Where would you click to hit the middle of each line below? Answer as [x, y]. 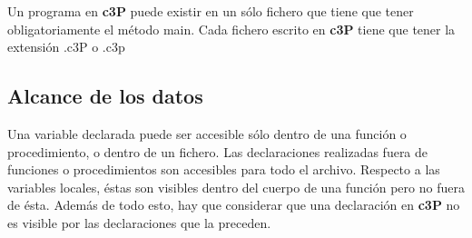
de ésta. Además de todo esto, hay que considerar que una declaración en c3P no [234, 205]
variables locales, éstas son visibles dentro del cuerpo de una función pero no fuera [236, 187]
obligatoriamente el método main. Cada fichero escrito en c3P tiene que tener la [231, 29]
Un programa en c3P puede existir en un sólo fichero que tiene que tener [211, 11]
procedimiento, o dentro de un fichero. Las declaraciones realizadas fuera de [218, 151]
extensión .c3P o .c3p [66, 47]
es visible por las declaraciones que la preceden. [139, 222]
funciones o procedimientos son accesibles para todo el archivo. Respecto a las [224, 169]
